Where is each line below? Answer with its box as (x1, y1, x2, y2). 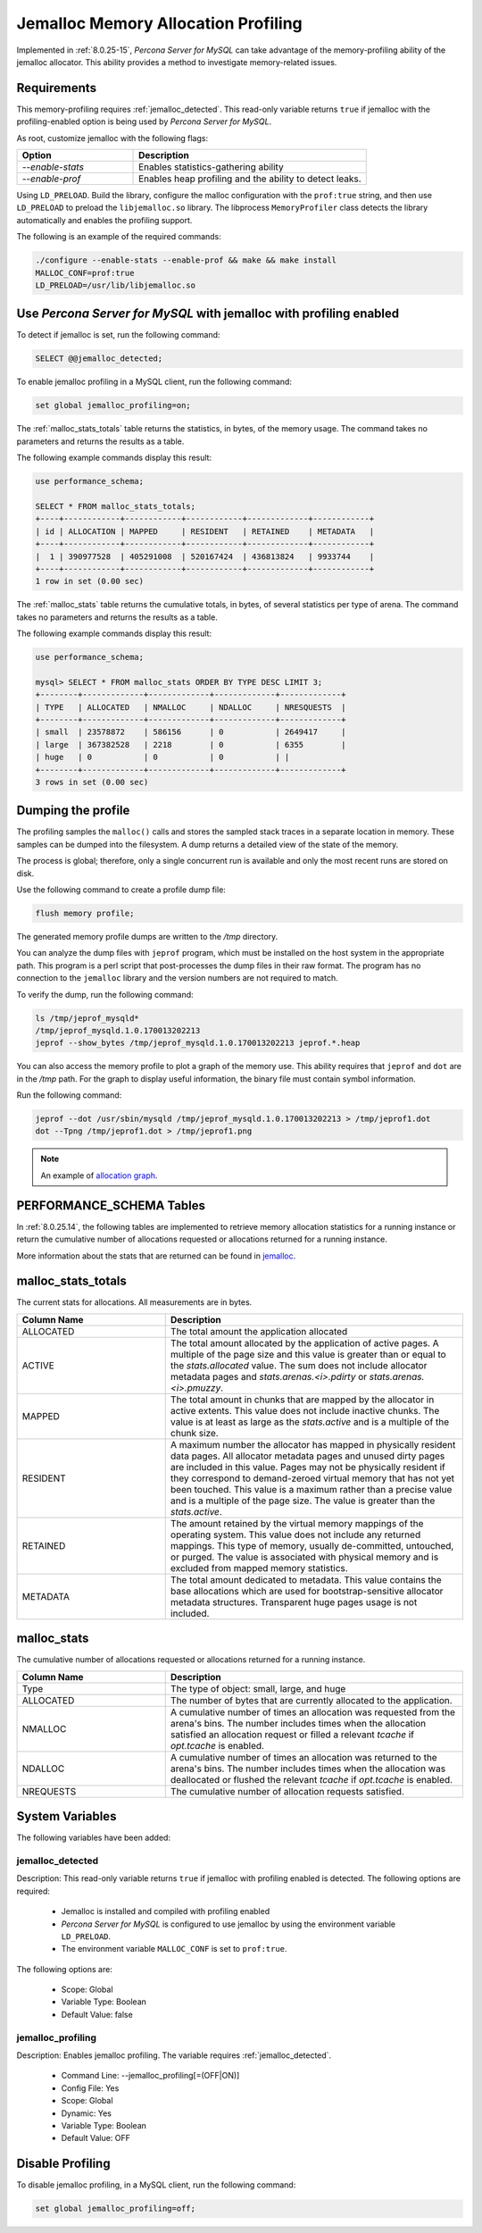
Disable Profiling (16, 2156, 111, 2171)
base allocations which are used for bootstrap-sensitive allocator (170, 1585, 444, 1597)
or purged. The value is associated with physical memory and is (170, 1551, 439, 1563)
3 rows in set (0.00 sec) (35, 777, 149, 787)
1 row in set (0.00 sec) (35, 576, 145, 587)
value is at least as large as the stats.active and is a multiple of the (170, 1416, 450, 1428)
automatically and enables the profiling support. (16, 214, 193, 225)
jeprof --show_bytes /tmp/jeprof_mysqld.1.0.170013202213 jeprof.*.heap (35, 1038, 361, 1049)
